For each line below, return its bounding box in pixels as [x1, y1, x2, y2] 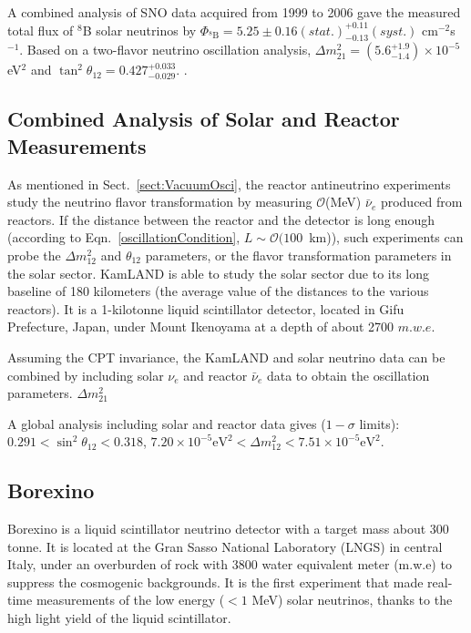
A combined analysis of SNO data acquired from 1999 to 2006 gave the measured [7, 3, 461, 21]
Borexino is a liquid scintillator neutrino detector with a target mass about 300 [7, 519, 449, 538]
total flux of [7, 20, 74, 39]
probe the [7, 245, 61, 264]
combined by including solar [7, 365, 164, 384]
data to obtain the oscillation [266, 365, 430, 384]
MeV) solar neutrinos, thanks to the [251, 590, 453, 609]
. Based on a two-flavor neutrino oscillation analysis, [19, 40, 312, 59]
